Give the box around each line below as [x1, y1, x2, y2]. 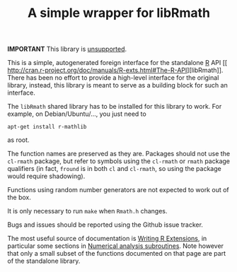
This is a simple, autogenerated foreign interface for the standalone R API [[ [7, 59, 228, 67]
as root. [7, 136, 30, 144]
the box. [7, 193, 32, 202]
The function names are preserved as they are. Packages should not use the [7, 150, 231, 158]
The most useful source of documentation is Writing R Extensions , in [7, 235, 207, 243]
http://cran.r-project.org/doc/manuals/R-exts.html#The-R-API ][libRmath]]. [7, 66, 224, 75]
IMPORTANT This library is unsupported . [7, 45, 127, 54]
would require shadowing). [7, 172, 86, 181]
